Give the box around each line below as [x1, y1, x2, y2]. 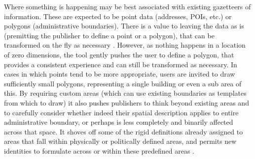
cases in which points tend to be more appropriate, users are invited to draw [4, 69, 235, 79]
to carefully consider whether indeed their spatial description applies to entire [4, 107, 239, 117]
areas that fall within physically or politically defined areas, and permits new [4, 136, 237, 146]
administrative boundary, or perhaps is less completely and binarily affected [4, 117, 233, 127]
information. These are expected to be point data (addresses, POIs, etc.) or [4, 11, 232, 21]
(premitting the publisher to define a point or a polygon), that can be [4, 30, 215, 40]
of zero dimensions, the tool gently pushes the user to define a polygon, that [4, 49, 234, 59]
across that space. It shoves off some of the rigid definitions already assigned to [4, 126, 243, 136]
